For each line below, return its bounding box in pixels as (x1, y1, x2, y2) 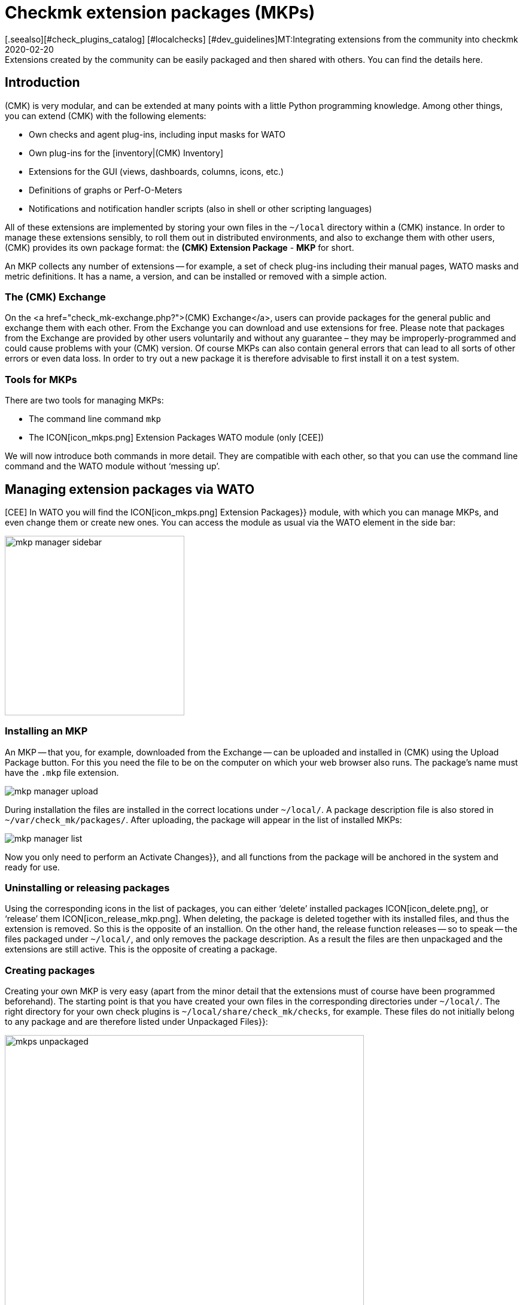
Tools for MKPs (5, 373, 77, 386)
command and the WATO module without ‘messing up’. (5, 461, 220, 472)
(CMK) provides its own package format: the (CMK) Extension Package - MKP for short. (5, 242, 354, 253)
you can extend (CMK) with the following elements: (5, 110, 206, 121)
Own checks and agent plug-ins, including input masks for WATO (29, 129, 285, 139)
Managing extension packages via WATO (5, 481, 255, 497)
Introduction (5, 75, 80, 90)
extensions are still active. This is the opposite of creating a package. (5, 944, 278, 955)
